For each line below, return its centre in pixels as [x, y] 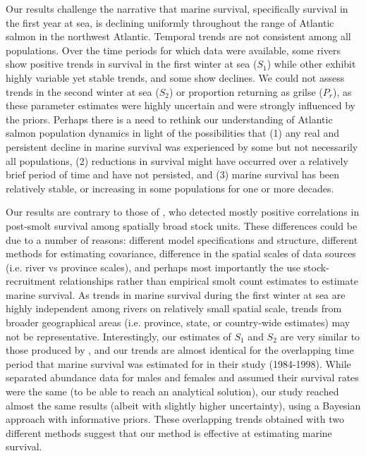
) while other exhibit [311, 64]
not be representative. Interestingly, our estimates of [118, 336]
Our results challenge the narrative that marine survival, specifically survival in [177, 8]
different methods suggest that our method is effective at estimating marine [169, 432]
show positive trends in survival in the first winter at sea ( [132, 64]
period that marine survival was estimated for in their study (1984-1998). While [178, 363]
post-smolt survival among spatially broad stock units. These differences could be [182, 225]
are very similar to [320, 336]
